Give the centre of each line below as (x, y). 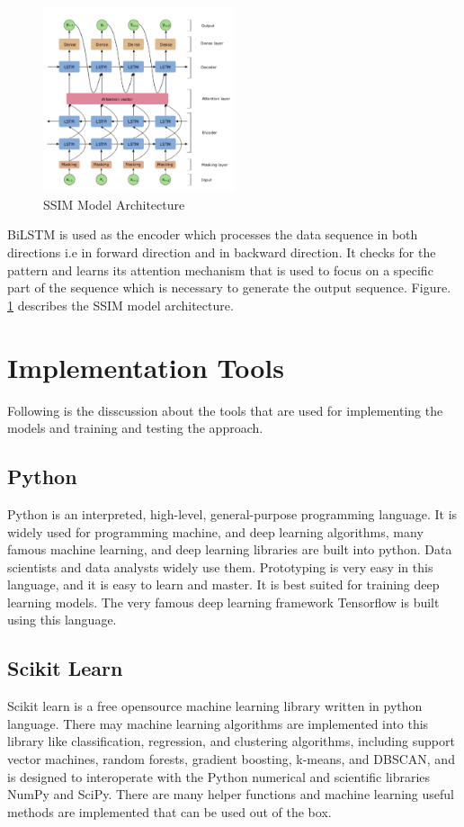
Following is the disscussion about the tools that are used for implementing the (225, 410)
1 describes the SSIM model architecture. (120, 305)
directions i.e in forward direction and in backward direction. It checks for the (222, 252)
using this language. (62, 620)
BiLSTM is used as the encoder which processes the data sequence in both (213, 234)
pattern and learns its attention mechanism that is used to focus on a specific (220, 270)
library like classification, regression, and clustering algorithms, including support (231, 741)
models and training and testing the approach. (135, 428)
